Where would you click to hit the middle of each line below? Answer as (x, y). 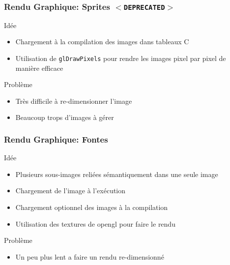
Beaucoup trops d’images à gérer (65, 117)
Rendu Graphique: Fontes (56, 139)
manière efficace (39, 68)
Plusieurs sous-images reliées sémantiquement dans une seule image (117, 174)
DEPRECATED (144, 7)
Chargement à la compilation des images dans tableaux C (102, 42)
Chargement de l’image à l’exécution (71, 191)
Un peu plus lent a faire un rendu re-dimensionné (90, 256)
